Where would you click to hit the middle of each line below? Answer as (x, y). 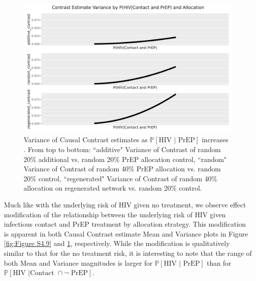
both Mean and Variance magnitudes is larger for (78, 262)
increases (215, 140)
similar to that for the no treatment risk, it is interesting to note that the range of (128, 253)
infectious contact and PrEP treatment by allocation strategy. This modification (125, 224)
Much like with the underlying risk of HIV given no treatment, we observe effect (125, 205)
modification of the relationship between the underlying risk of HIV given (115, 214)
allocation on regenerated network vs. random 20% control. (113, 188)
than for (219, 262)
